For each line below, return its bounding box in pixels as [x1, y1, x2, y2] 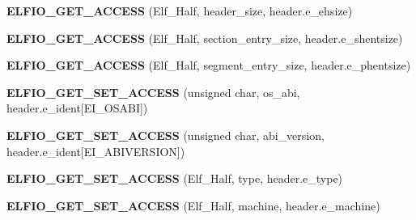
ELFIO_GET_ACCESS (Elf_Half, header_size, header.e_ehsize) [6, 2, 353, 19]
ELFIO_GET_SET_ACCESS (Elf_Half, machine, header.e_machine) [6, 197, 380, 214]
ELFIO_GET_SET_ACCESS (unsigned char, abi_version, [6, 126, 325, 143]
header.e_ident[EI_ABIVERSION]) [6, 142, 185, 159]
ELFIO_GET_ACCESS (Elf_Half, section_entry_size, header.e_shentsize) [6, 29, 403, 46]
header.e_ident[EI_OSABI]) [6, 99, 148, 116]
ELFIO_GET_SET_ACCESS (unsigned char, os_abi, [6, 83, 300, 100]
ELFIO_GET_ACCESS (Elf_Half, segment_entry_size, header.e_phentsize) [6, 57, 411, 74]
